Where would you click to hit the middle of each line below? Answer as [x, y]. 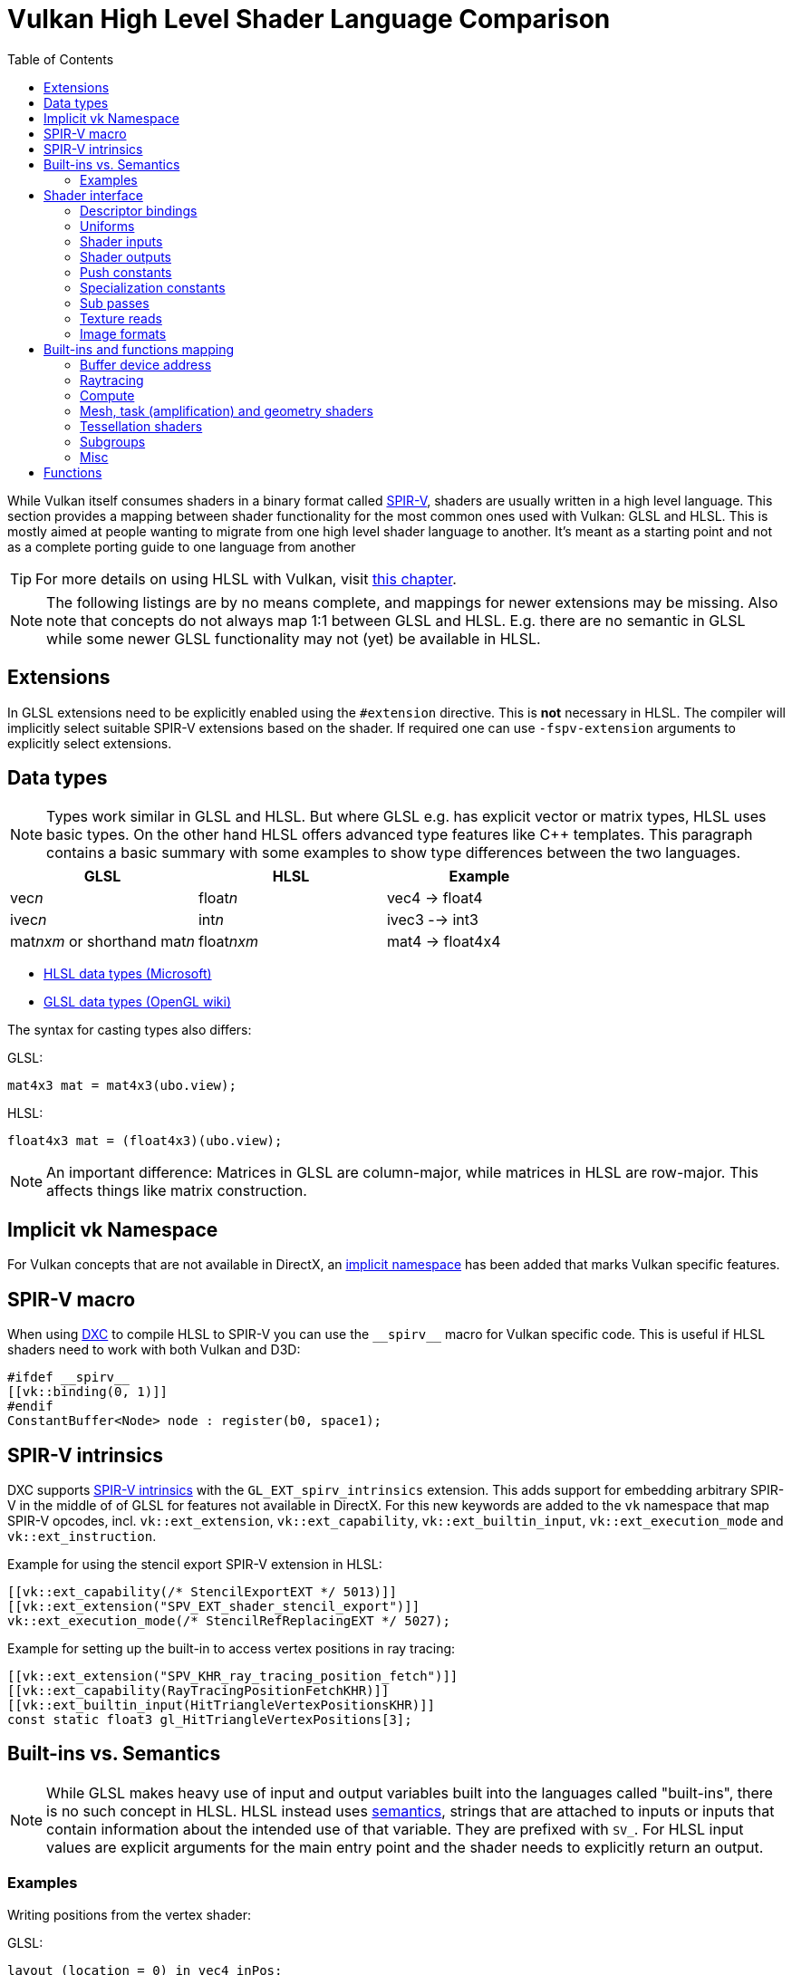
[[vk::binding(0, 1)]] [88, 1392]
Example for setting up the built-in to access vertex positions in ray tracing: [232, 1648]
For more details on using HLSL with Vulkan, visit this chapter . [246, 578]
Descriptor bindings [139, 210]
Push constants [126, 272]
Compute [107, 395]
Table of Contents [61, 59]
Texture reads [121, 318]
